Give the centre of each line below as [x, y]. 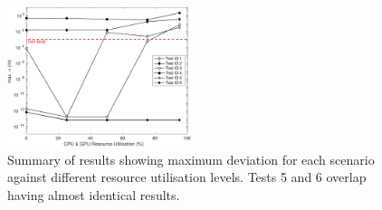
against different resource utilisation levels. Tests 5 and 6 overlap [187, 177]
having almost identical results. [94, 195]
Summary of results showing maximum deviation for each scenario [191, 159]
